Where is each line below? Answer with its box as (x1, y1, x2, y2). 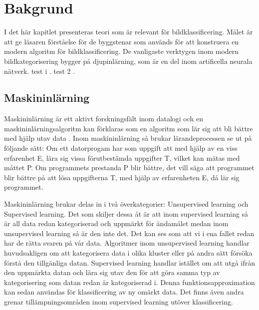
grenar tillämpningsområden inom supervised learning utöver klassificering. (4, 296, 233, 307)
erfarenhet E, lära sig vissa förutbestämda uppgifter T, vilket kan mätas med (4, 152, 240, 163)
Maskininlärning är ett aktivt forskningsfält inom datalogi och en (4, 113, 204, 124)
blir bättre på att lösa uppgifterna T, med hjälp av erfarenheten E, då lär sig (4, 172, 240, 182)
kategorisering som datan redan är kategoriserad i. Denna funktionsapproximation (4, 277, 255, 287)
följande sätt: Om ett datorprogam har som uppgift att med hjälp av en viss (4, 143, 238, 153)
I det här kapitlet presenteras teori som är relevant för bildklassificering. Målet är (4, 26, 253, 37)
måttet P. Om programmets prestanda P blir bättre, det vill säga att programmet (4, 162, 255, 173)
